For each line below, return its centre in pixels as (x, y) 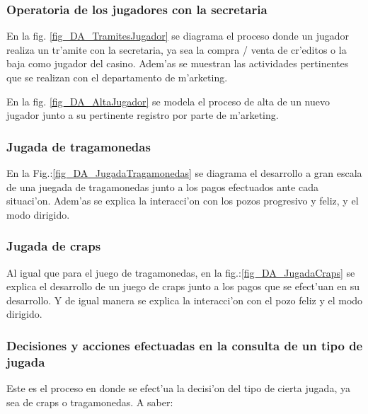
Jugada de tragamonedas (79, 146)
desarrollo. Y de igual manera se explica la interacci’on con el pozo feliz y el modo (185, 300)
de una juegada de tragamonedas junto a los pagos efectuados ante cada (162, 186)
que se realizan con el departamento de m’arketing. (117, 77)
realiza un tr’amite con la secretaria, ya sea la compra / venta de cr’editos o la (177, 49)
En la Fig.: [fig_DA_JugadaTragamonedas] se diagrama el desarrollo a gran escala (184, 173)
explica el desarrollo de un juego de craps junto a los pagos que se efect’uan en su (183, 286)
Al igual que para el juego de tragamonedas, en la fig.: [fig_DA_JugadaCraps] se (181, 272)
